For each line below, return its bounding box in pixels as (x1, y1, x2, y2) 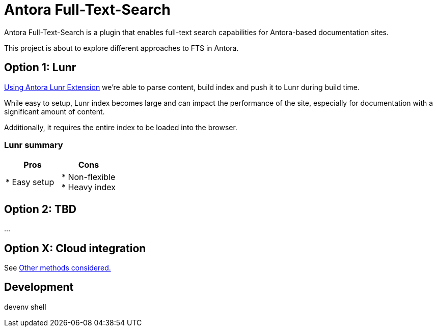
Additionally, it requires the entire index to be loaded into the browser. (4, 123, 237, 132)
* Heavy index (61, 182, 116, 193)
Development (4, 281, 74, 294)
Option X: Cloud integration (4, 242, 146, 255)
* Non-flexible (61, 172, 116, 183)
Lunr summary (4, 139, 63, 150)
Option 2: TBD (4, 202, 77, 216)
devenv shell (4, 302, 46, 311)
